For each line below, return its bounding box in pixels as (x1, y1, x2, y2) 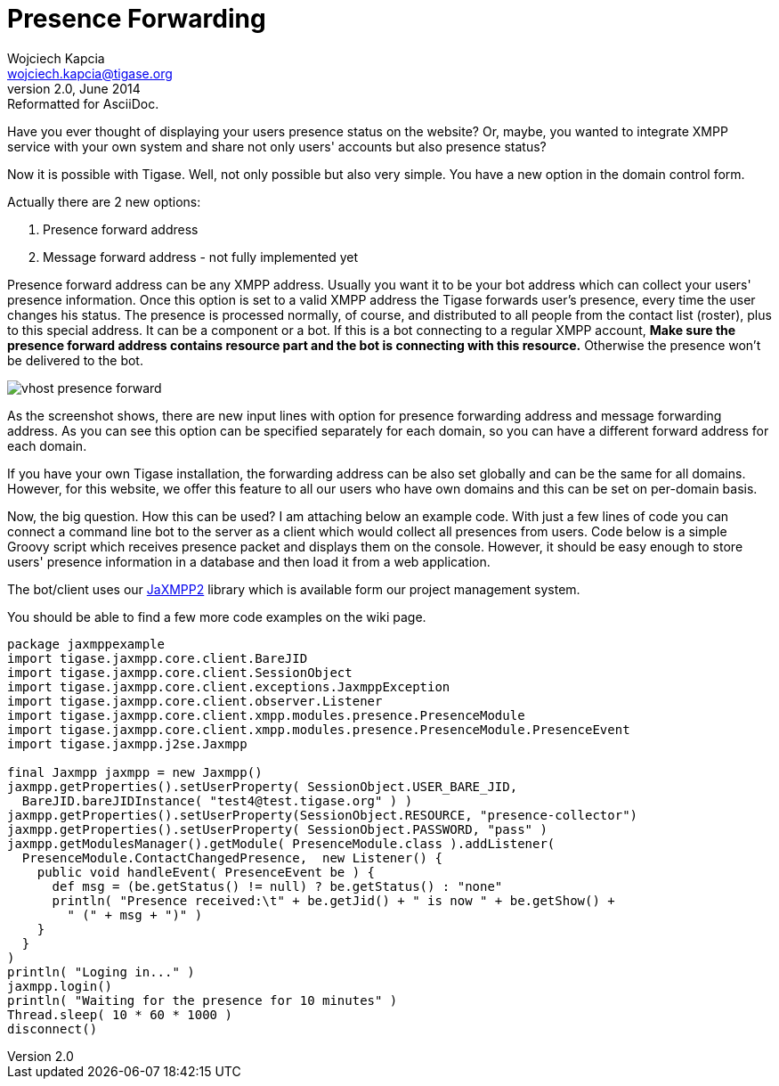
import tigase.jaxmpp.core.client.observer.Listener (7, 693, 383, 708)
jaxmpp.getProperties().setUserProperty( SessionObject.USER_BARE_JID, (7, 779, 518, 794)
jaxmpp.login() (7, 978, 113, 993)
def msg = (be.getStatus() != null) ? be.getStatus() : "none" (52, 878, 503, 894)
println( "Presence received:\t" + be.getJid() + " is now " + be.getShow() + (52, 893, 615, 908)
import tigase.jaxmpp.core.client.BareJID (7, 650, 308, 665)
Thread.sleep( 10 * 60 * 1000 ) (7, 1007, 232, 1022)
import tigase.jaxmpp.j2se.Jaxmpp (7, 736, 247, 751)
